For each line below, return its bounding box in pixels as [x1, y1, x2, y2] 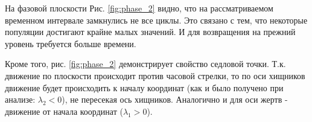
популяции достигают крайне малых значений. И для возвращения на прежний [5, 25, 296, 38]
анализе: [5, 93, 36, 106]
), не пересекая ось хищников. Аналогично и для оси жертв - [62, 93, 288, 106]
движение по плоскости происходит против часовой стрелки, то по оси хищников [5, 69, 305, 82]
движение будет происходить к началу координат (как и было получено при [5, 81, 284, 94]
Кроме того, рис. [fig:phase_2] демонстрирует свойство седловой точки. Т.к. [5, 57, 286, 70]
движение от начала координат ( [5, 104, 123, 117]
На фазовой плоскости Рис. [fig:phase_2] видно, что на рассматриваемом [5, 2, 273, 14]
